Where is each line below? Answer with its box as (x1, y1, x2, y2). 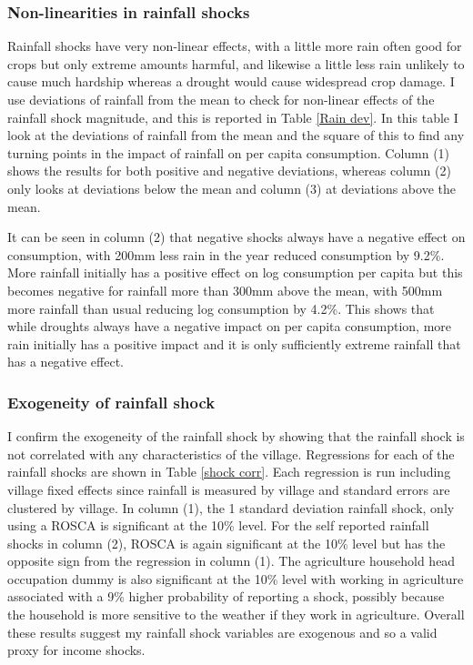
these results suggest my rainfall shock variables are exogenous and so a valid (7, 622, 438, 641)
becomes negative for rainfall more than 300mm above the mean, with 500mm (7, 280, 443, 299)
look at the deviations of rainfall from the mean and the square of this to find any (7, 126, 465, 145)
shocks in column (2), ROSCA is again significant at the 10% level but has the (7, 533, 446, 552)
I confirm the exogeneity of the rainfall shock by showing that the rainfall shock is (7, 427, 465, 446)
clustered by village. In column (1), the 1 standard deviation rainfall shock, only (7, 498, 455, 517)
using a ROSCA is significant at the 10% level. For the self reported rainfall (7, 516, 429, 535)
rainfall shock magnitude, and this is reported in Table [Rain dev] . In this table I (7, 107, 458, 126)
